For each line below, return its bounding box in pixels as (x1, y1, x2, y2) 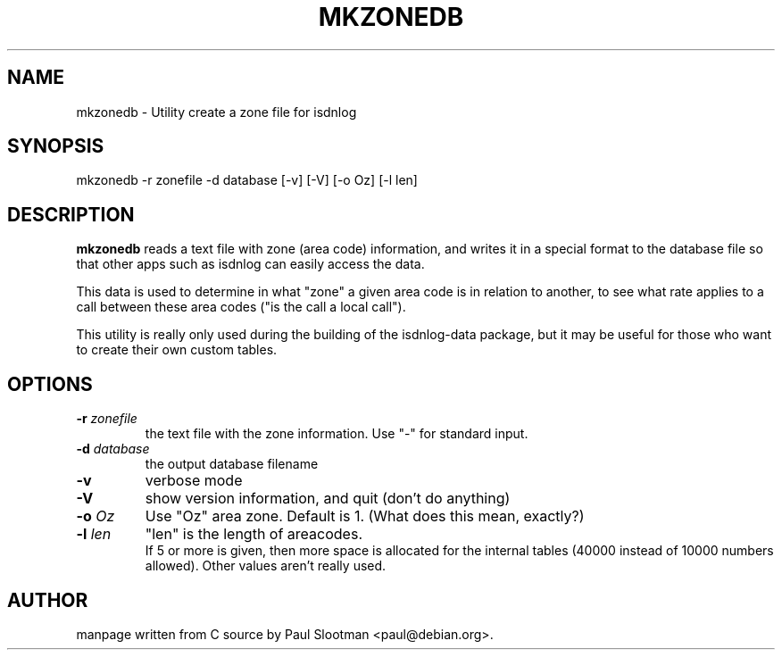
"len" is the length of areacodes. (145, 525, 362, 544)
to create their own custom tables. (76, 342, 278, 358)
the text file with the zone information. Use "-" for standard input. (145, 426, 528, 442)
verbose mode (145, 471, 243, 490)
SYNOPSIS (7, 135, 104, 158)
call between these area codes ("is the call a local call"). (76, 299, 406, 315)
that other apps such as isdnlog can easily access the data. (76, 256, 425, 272)
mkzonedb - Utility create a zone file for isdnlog (76, 104, 357, 120)
